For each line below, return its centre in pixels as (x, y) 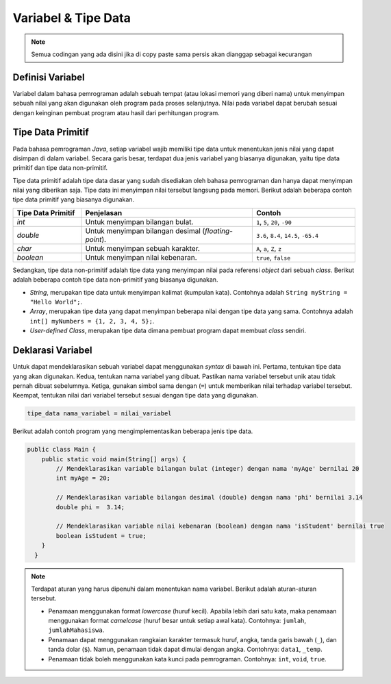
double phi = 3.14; (90, 507)
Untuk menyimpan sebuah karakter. (142, 248)
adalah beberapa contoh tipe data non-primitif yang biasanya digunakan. (115, 280)
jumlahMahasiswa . (76, 630)
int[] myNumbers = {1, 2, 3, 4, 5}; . (92, 321)
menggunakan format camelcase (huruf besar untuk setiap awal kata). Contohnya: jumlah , (177, 621)
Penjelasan (104, 212)
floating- (218, 231)
